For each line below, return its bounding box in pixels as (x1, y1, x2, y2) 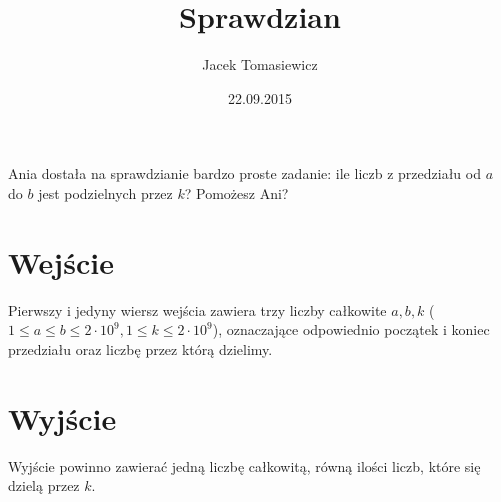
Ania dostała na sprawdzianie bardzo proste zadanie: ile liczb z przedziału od (8, 163, 481, 184)
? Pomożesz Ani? (184, 182, 289, 203)
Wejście (8, 241, 114, 282)
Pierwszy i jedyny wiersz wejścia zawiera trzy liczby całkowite (8, 299, 387, 320)
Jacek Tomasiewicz (202, 54, 318, 75)
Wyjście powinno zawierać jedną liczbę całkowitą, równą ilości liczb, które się (8, 455, 481, 476)
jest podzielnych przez (38, 182, 173, 203)
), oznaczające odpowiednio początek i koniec (212, 319, 490, 340)
